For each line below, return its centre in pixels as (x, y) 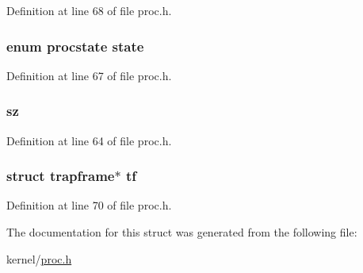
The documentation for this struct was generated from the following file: (182, 232)
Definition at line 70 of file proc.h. (89, 205)
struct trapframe (61, 176)
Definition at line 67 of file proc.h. (89, 75)
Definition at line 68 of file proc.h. (89, 10)
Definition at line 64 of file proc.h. (89, 140)
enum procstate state (75, 46)
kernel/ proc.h (39, 258)
